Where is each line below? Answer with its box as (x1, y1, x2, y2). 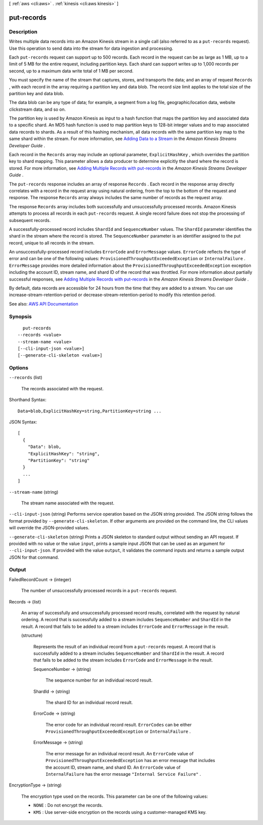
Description (9, 28, 38, 35)
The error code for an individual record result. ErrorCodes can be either (45, 722, 192, 727)
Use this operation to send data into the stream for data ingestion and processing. (9, 45, 173, 51)
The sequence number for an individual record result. (45, 677, 153, 683)
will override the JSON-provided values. (9, 525, 90, 531)
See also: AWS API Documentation (9, 301, 78, 307)
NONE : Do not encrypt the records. (33, 803, 103, 808)
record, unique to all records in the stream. (9, 240, 94, 246)
